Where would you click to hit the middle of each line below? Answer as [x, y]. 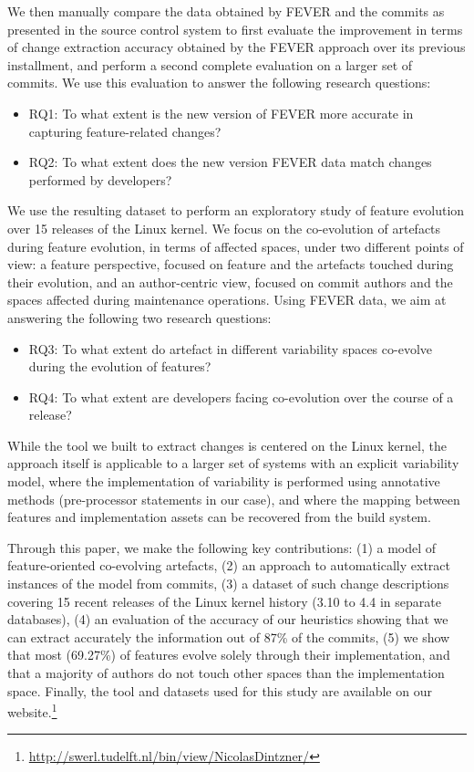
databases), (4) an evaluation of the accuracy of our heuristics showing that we [228, 619]
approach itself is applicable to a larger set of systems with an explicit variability [233, 463]
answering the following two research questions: [139, 317]
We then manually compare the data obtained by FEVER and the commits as [226, 11]
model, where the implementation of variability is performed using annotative [224, 481]
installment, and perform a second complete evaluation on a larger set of [210, 64]
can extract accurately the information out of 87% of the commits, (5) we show [229, 636]
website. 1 [32, 710]
